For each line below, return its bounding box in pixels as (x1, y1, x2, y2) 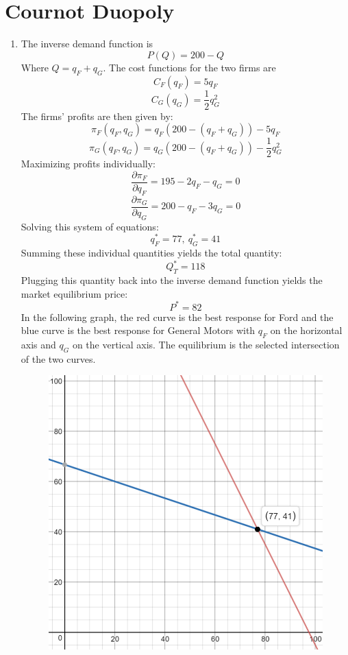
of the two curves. (21, 351, 96, 366)
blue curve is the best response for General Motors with (21, 323, 256, 337)
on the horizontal (270, 323, 343, 337)
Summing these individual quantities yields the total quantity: (21, 246, 282, 260)
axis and (21, 337, 56, 351)
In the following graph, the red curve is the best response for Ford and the (21, 309, 334, 324)
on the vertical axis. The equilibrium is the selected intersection (72, 337, 340, 351)
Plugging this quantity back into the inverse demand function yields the (21, 272, 323, 287)
